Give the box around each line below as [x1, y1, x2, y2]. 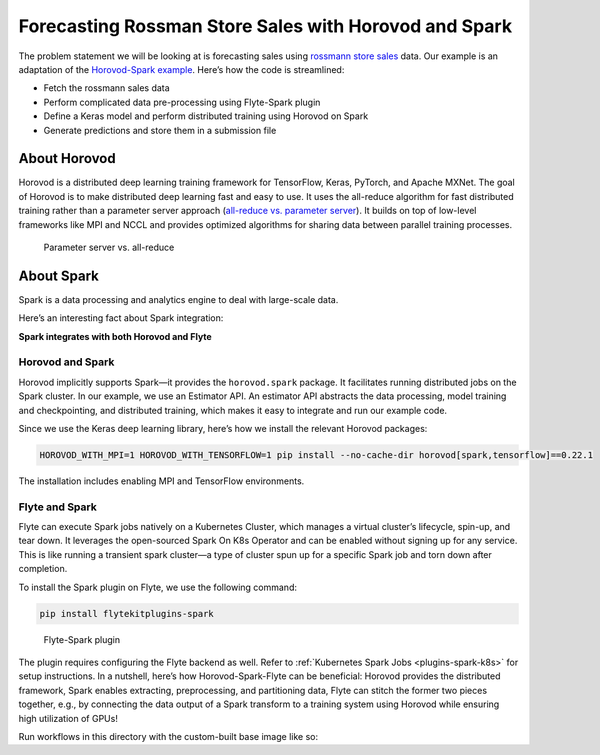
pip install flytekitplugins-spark [39, 608, 214, 619]
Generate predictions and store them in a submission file [43, 124, 277, 136]
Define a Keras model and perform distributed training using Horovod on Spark [43, 110, 369, 122]
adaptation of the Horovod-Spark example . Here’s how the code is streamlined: [18, 63, 345, 75]
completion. [18, 563, 68, 575]
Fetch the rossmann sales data [43, 82, 170, 94]
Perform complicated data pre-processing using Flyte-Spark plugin [43, 96, 321, 108]
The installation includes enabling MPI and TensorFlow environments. [18, 475, 305, 487]
